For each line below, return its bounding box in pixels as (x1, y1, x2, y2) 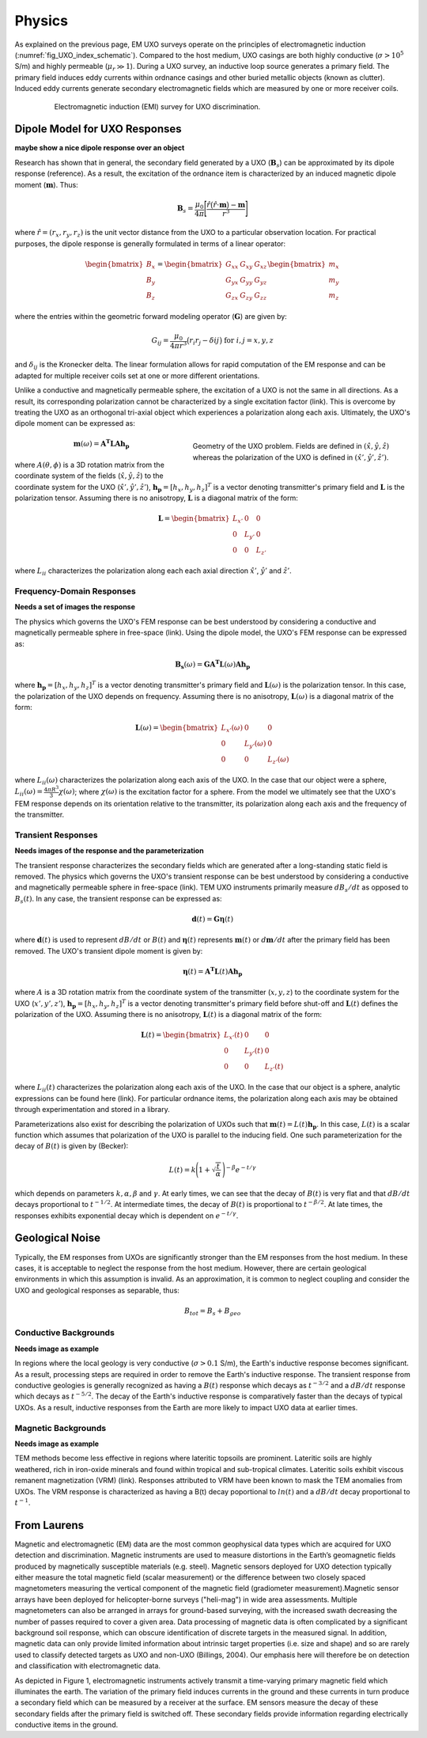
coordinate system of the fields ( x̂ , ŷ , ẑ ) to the (14, 471, 164, 480)
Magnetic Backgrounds (14, 1422, 107, 1433)
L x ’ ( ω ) (221, 723, 244, 734)
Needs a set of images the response (14, 602, 136, 612)
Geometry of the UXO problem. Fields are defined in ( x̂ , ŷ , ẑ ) (192, 442, 390, 451)
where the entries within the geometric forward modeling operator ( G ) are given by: (14, 311, 288, 321)
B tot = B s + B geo (183, 1306, 241, 1317)
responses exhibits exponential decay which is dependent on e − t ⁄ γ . (14, 1210, 239, 1220)
